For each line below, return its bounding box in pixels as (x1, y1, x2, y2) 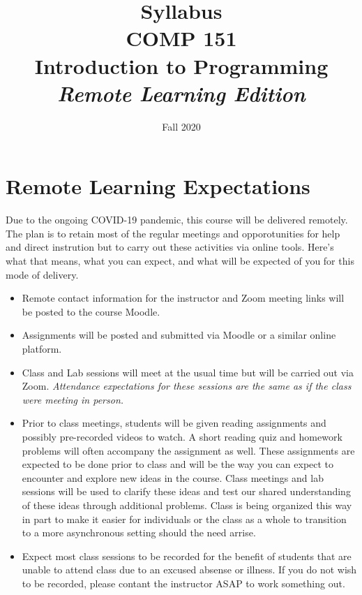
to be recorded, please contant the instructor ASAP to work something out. (22, 575, 345, 590)
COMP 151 (126, 24, 237, 52)
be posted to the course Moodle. (22, 304, 160, 318)
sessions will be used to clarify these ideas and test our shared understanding (22, 484, 351, 499)
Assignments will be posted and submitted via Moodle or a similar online (22, 328, 336, 342)
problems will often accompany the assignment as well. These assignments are (22, 443, 355, 457)
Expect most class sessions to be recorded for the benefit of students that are (22, 548, 352, 563)
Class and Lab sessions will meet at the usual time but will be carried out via (22, 365, 354, 379)
